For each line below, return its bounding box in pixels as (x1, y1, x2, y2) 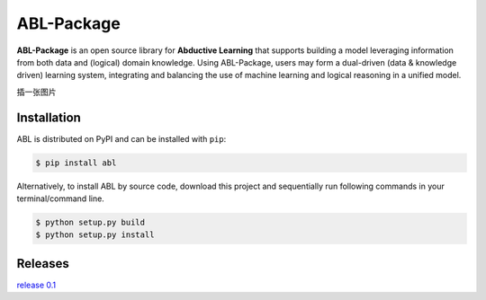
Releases (16, 256, 69, 271)
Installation (16, 110, 81, 125)
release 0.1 (16, 279, 57, 290)
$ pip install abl (35, 157, 117, 168)
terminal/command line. (16, 193, 105, 204)
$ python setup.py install (35, 230, 155, 240)
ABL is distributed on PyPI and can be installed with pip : (16, 133, 227, 144)
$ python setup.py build (35, 216, 146, 227)
